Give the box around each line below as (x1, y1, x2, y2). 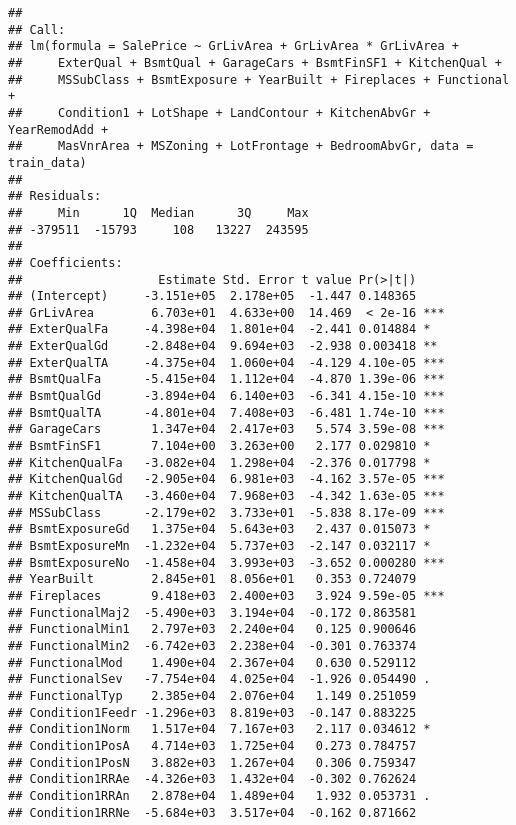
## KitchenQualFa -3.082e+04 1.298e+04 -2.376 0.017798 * (8, 455, 431, 470)
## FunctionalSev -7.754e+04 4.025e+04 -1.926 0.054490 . (8, 672, 431, 687)
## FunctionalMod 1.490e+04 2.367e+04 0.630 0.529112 (8, 655, 417, 670)
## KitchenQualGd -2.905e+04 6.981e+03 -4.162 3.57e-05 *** (8, 472, 445, 487)
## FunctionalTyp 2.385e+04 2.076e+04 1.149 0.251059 (8, 688, 417, 703)
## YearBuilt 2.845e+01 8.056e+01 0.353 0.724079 (8, 572, 417, 587)
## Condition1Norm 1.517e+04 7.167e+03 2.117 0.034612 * (8, 722, 431, 737)
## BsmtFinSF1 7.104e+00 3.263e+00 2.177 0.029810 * (8, 439, 431, 454)
